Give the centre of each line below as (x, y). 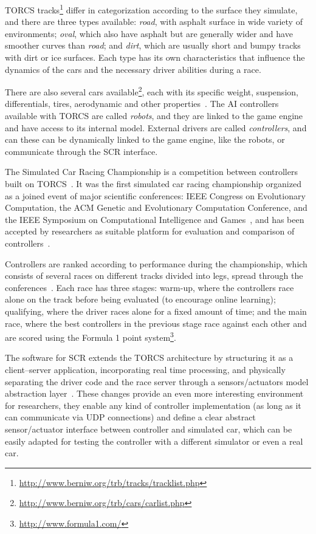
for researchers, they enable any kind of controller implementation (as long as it (153, 405)
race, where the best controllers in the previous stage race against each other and (156, 323)
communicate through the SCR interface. (81, 151)
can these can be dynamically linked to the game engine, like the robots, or (145, 139)
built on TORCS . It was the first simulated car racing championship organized (153, 184)
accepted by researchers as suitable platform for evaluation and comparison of (150, 231)
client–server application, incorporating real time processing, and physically (145, 369)
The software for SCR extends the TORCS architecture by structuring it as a (149, 358)
